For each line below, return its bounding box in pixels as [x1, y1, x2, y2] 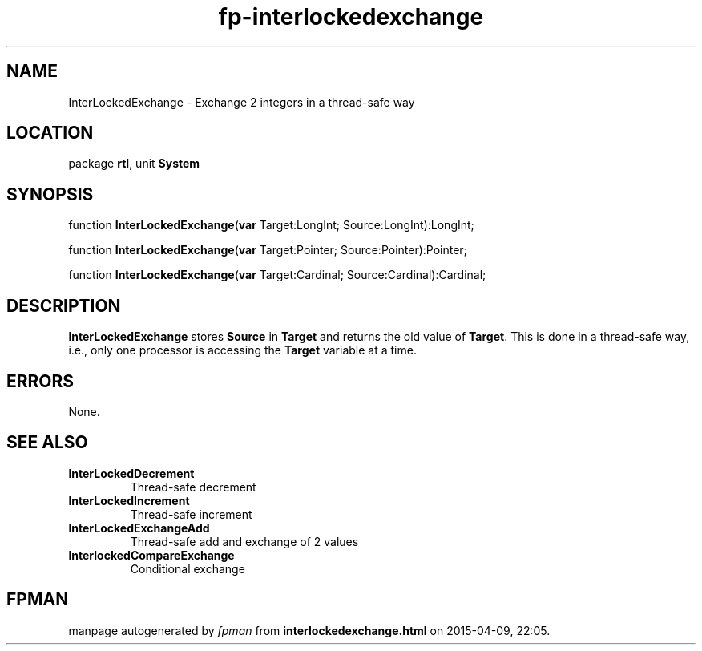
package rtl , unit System [68, 156, 200, 171]
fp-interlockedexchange [218, 3, 484, 30]
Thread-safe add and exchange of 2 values [130, 534, 359, 548]
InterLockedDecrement [68, 466, 195, 480]
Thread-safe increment [130, 507, 252, 521]
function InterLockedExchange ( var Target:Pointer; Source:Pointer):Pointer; [68, 243, 467, 257]
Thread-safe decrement [130, 479, 256, 494]
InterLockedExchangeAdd [68, 520, 210, 535]
